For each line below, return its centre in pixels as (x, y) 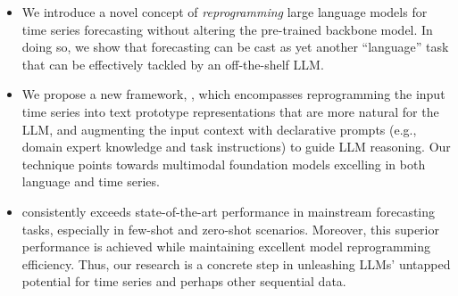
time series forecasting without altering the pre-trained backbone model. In (227, 29)
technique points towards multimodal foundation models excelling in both (224, 164)
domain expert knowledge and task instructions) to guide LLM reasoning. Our (236, 147)
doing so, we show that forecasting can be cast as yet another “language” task (235, 47)
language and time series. (91, 181)
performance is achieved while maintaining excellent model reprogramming (226, 247)
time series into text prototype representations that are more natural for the (230, 111)
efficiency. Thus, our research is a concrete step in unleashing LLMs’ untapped (236, 263)
